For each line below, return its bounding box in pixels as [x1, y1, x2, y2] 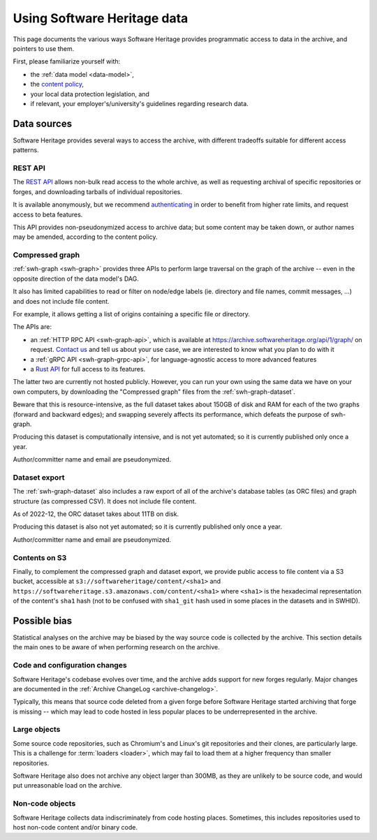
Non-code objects [13, 799, 76, 809]
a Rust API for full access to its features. [30, 364, 146, 373]
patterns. [13, 146, 39, 154]
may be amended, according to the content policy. [13, 233, 158, 241]
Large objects [13, 725, 61, 735]
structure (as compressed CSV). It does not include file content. [13, 496, 197, 506]
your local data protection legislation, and [30, 89, 150, 98]
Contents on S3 [13, 552, 67, 562]
